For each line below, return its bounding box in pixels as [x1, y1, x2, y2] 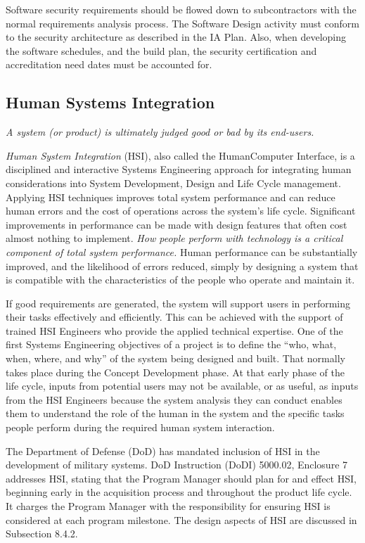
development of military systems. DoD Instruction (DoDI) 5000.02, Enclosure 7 [6, 457, 348, 472]
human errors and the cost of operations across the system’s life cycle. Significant [6, 203, 356, 218]
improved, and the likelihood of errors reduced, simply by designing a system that [6, 258, 359, 273]
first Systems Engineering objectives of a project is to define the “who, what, [6, 337, 337, 352]
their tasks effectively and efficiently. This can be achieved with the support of [6, 309, 343, 324]
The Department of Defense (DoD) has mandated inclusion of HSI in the [6, 443, 320, 458]
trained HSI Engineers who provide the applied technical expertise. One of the [6, 323, 343, 338]
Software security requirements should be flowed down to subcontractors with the [6, 2, 357, 16]
